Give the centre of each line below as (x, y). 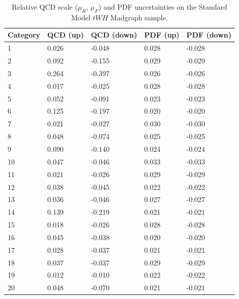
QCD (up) (66, 35)
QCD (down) (114, 35)
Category (24, 35)
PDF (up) (162, 35)
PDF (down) (209, 35)
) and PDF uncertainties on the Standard (163, 7)
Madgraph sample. (139, 17)
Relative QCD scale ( (45, 7)
